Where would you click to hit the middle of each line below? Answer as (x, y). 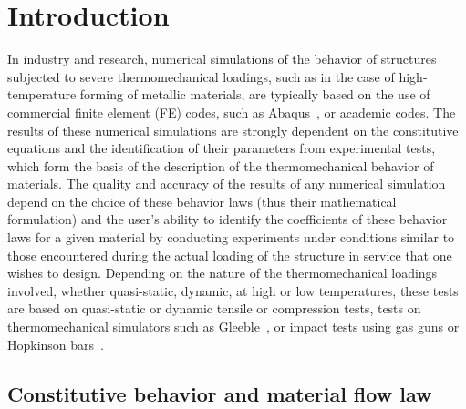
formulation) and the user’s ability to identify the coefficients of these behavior (228, 219)
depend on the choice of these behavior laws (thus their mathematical (202, 201)
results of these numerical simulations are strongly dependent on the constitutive (233, 130)
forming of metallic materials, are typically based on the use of (255, 94)
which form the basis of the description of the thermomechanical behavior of (221, 165)
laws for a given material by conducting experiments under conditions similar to (231, 237)
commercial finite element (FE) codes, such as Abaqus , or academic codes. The (232, 112)
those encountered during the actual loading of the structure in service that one (230, 255)
